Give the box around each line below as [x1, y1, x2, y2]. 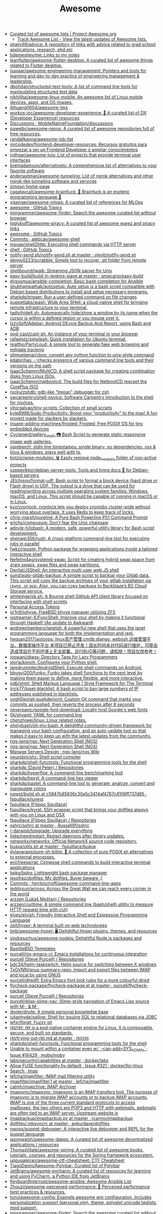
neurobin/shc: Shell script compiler [9, 754, 81, 760]
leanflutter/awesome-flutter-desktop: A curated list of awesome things [9, 57, 153, 63]
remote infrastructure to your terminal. [9, 305, 88, 311]
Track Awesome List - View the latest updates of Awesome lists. [17, 36, 147, 42]
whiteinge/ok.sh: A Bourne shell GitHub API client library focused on [9, 593, 149, 599]
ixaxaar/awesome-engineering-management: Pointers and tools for [9, 68, 147, 74]
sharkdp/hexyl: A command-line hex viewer [9, 775, 98, 781]
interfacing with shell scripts [9, 599, 67, 605]
